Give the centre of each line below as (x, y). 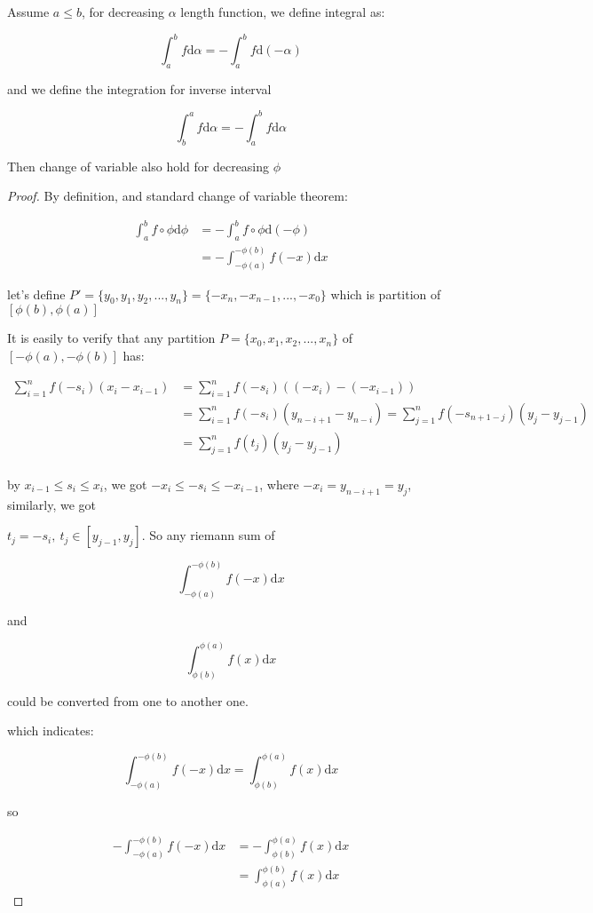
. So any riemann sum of (208, 535)
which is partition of (386, 294)
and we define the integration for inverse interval (139, 88)
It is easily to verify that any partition (111, 338)
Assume (28, 12)
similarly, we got (52, 504)
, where (279, 484)
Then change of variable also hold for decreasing (138, 166)
